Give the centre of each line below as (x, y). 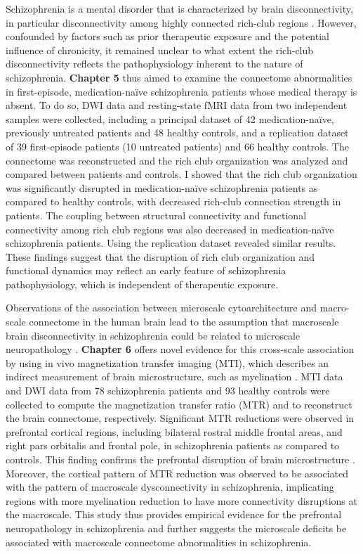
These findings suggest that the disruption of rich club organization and (160, 256)
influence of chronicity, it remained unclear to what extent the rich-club (160, 50)
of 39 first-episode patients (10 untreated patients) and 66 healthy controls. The (177, 146)
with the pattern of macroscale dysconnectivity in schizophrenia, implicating (170, 487)
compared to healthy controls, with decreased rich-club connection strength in (173, 201)
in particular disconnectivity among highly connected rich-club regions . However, (181, 22)
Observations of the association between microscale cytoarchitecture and (161, 308)
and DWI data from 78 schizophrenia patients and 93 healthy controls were (168, 391)
